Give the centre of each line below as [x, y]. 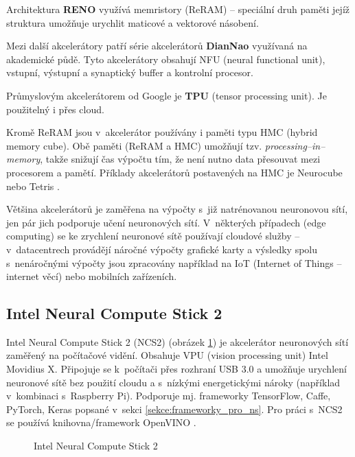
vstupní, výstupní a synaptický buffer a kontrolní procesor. [130, 72]
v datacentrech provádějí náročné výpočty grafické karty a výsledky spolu [162, 249]
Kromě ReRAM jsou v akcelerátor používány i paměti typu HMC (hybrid [162, 132]
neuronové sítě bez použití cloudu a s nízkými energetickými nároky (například [173, 382]
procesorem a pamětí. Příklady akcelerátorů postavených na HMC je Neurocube [174, 172]
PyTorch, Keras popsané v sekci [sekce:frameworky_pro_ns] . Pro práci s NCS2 [174, 409]
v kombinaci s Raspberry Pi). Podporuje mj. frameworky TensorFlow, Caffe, [169, 396]
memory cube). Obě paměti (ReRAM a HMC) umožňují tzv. [134, 145]
